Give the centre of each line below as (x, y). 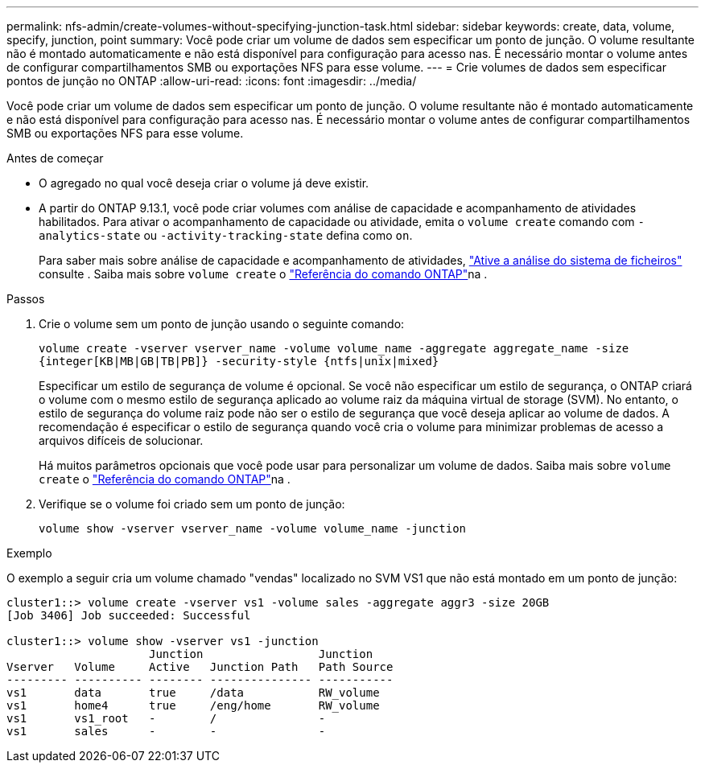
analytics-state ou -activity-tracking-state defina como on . (226, 235)
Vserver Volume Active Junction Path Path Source (200, 667)
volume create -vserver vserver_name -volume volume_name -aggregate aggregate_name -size (334, 348)
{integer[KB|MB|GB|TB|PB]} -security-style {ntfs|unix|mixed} (239, 361)
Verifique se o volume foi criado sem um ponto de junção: (192, 504)
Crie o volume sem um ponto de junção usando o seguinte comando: (222, 324)
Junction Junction (261, 654)
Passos (26, 299)
